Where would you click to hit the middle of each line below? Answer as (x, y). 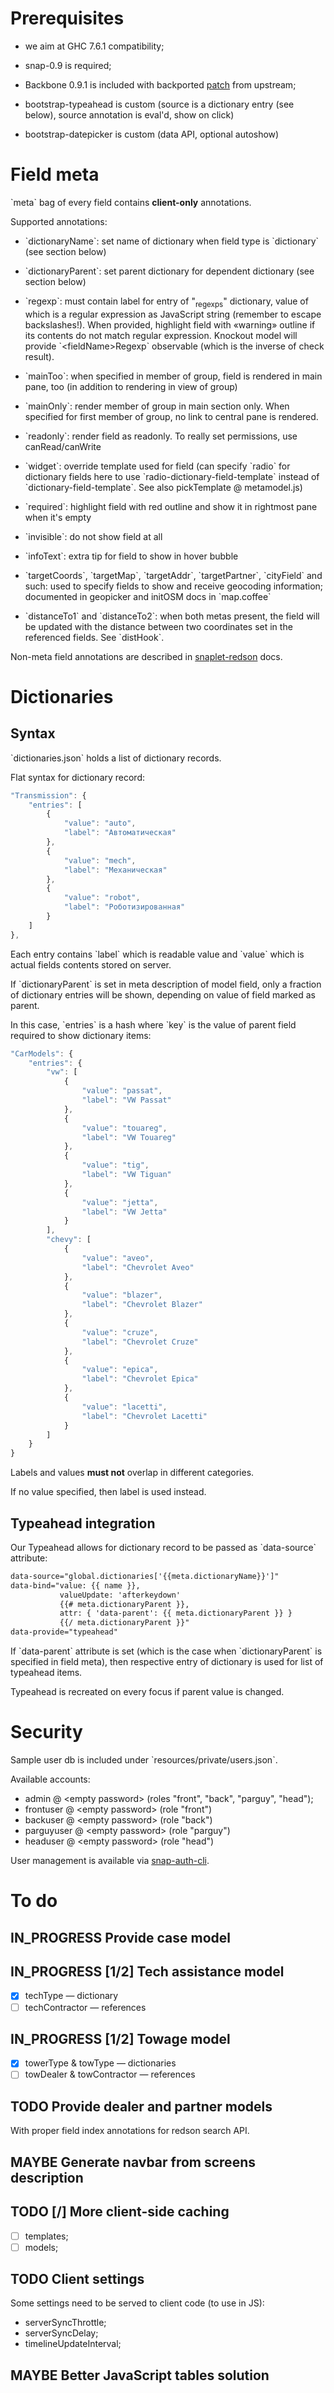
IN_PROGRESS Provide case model (120, 1937)
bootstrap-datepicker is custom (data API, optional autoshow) (152, 134)
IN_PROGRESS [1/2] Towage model (120, 2038)
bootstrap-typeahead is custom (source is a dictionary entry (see (159, 104)
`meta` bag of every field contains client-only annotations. (131, 202)
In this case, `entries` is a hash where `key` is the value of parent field (153, 1024)
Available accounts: (50, 1779)
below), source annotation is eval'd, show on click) (129, 114)
